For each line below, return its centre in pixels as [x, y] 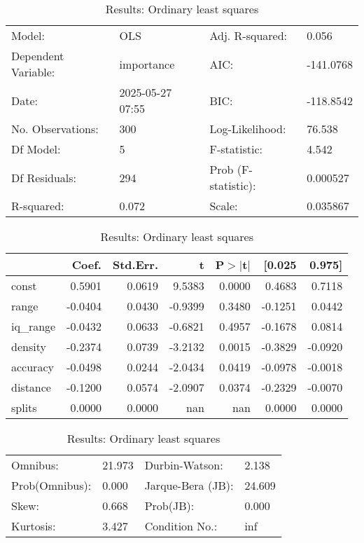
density [29, 346]
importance [147, 64]
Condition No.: [181, 526]
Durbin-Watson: [184, 465]
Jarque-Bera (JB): [189, 485]
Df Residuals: [44, 177]
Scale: [224, 206]
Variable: [33, 72]
